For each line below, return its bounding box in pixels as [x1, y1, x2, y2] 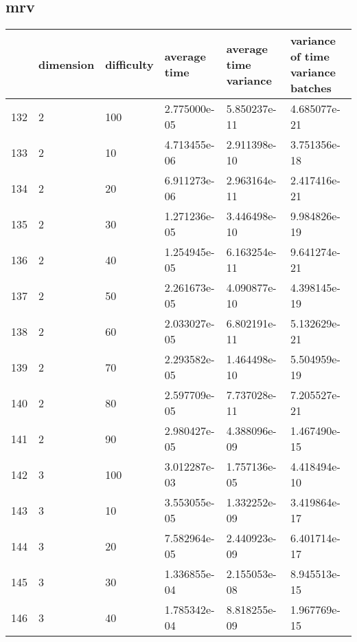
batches [290, 80, 332, 96]
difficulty [105, 56, 154, 72]
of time [290, 48, 330, 65]
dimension [38, 56, 95, 72]
